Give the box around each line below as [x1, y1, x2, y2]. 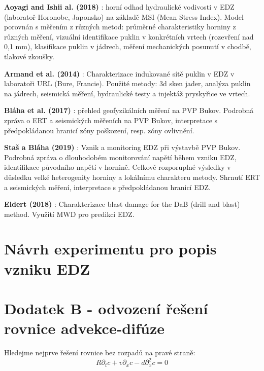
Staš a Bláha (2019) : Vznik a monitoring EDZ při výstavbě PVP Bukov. [4, 142, 241, 153]
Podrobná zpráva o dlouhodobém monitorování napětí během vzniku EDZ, [4, 152, 237, 162]
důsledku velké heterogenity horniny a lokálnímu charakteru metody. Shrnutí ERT [4, 171, 260, 182]
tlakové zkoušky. [4, 51, 54, 61]
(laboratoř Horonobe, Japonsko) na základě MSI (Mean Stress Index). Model [4, 11, 244, 22]
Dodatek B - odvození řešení [4, 298, 208, 319]
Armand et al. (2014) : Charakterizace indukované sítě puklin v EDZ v [4, 68, 235, 79]
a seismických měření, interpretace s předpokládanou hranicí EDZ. [4, 181, 211, 192]
